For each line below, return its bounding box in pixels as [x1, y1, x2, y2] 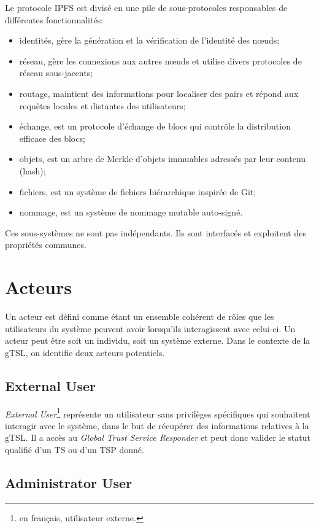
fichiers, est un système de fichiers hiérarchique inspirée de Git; [19, 185, 256, 198]
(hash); [19, 164, 46, 177]
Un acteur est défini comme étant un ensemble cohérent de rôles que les [5, 310, 274, 323]
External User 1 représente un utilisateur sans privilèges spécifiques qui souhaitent [5, 405, 310, 420]
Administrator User [5, 473, 133, 492]
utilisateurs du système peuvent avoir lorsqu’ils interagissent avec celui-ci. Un [5, 322, 296, 335]
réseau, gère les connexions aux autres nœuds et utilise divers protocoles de [19, 54, 302, 67]
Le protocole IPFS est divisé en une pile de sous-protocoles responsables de [5, 1, 288, 14]
